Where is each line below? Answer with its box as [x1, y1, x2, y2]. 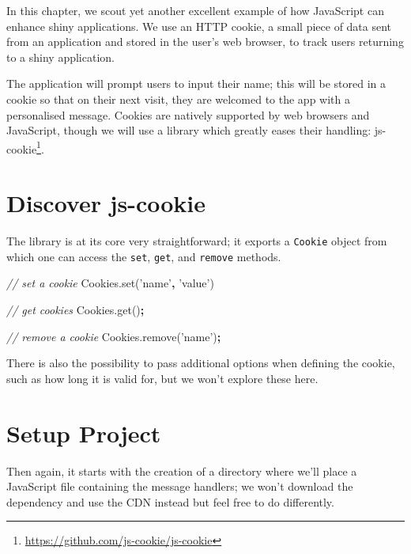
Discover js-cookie [6, 187, 206, 219]
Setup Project [6, 416, 161, 449]
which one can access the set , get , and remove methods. [6, 248, 281, 264]
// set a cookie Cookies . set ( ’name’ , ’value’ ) [6, 275, 214, 291]
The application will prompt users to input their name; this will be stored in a [6, 75, 386, 92]
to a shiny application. [6, 48, 115, 65]
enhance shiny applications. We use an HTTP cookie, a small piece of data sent [6, 17, 392, 34]
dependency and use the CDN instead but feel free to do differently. [6, 493, 334, 510]
